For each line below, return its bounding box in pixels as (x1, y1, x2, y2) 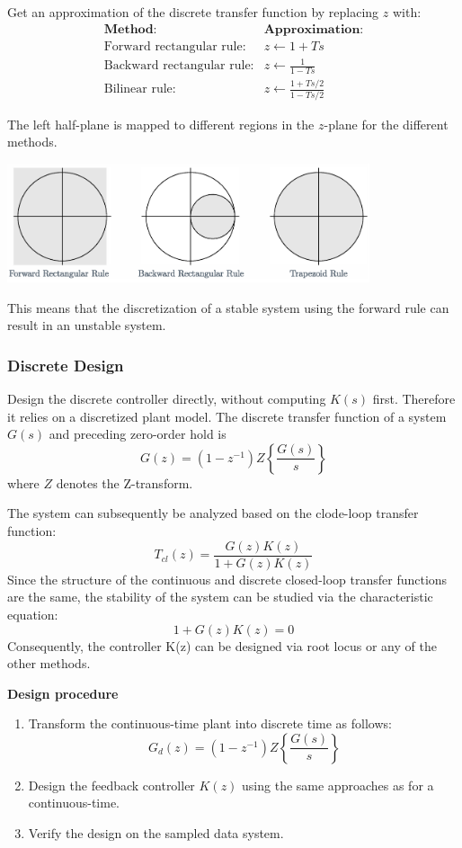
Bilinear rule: (103, 83, 176, 96)
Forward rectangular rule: (103, 40, 246, 53)
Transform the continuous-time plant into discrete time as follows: (28, 714, 392, 733)
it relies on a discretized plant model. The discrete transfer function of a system (7, 406, 447, 425)
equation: (7, 604, 58, 623)
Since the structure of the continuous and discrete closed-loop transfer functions (7, 569, 448, 588)
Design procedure (7, 683, 119, 702)
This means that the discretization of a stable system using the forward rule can (7, 298, 449, 317)
